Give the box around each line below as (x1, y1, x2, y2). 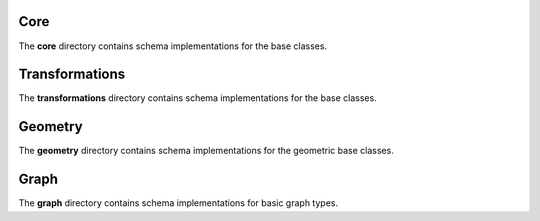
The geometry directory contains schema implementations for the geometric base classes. (18, 145, 394, 157)
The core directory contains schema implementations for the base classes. (18, 40, 328, 52)
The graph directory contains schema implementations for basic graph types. (18, 197, 339, 209)
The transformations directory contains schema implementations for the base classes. (18, 92, 377, 104)
